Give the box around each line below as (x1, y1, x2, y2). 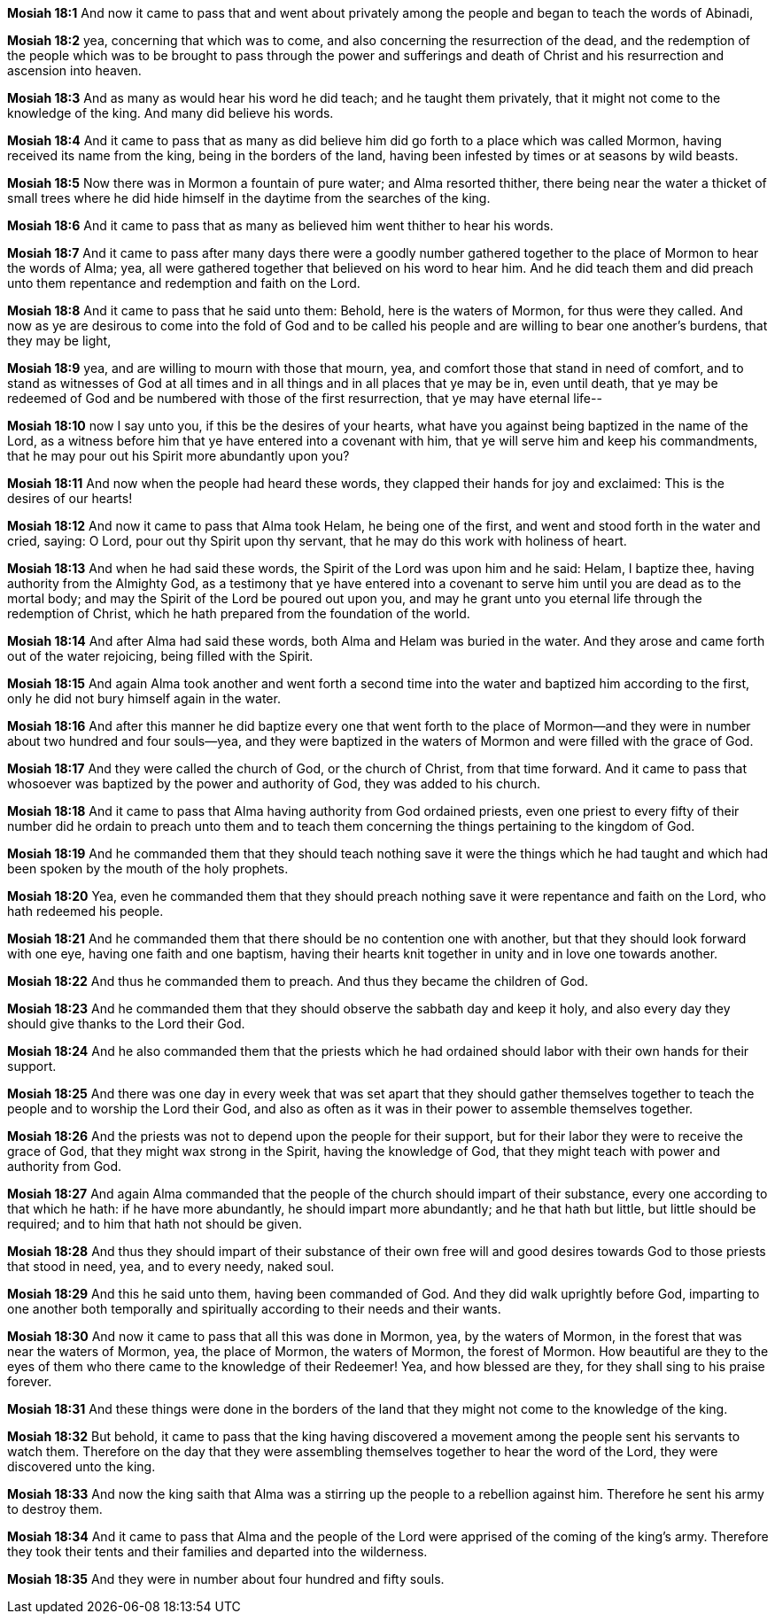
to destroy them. (7, 1501, 103, 1516)
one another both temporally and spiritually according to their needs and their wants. (7, 1301, 501, 1316)
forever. (7, 1374, 52, 1389)
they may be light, (7, 333, 112, 348)
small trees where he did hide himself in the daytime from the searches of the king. (7, 190, 491, 206)
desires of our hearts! (7, 491, 133, 506)
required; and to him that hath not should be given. (7, 1216, 302, 1231)
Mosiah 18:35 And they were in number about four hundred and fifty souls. (7, 1571, 445, 1586)
